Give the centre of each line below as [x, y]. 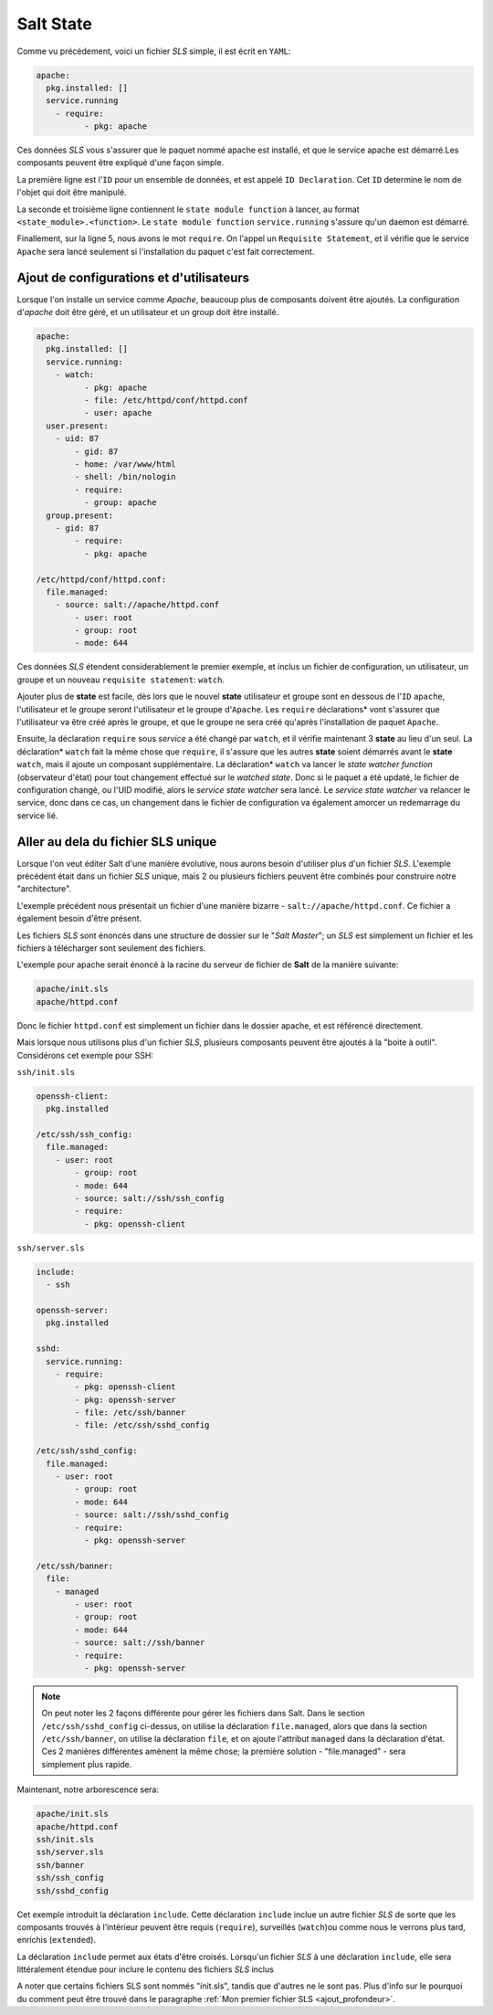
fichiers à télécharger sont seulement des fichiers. [111, 948]
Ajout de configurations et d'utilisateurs [133, 277]
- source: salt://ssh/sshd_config [152, 1515]
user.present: [78, 426]
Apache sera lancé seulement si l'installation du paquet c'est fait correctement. [166, 251]
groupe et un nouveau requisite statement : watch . [121, 680]
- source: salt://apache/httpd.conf [137, 605]
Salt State [55, 24]
